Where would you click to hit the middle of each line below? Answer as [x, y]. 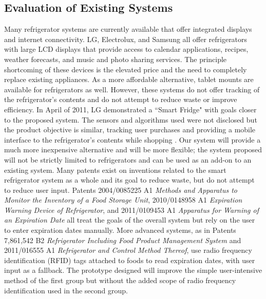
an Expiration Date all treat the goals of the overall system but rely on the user [130, 220]
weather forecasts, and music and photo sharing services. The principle [116, 59]
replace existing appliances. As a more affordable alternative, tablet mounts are [129, 79]
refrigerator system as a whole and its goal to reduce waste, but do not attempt [129, 180]
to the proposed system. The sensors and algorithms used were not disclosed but [131, 119]
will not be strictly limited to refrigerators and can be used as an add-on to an [128, 159]
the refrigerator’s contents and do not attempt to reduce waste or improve [121, 99]
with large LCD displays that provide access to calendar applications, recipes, [126, 49]
